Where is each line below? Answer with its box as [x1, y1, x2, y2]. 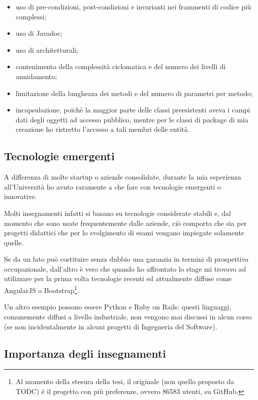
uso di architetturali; [15, 44, 78, 55]
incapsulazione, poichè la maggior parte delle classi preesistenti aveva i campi [15, 104, 250, 115]
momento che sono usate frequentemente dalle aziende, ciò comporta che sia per [4, 217, 247, 228]
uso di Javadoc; [15, 28, 63, 38]
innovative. [4, 191, 37, 201]
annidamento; [15, 71, 57, 81]
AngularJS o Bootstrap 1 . [4, 284, 79, 295]
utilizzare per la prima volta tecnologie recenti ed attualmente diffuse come [4, 273, 232, 284]
